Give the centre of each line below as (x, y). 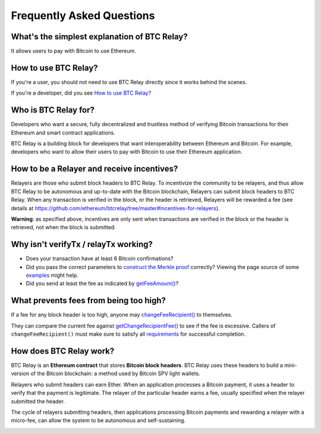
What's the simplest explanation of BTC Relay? (99, 37)
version (20, 374)
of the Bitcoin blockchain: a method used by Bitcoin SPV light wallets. (115, 374)
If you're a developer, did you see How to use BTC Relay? (81, 93)
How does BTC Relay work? (63, 351)
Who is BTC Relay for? (53, 110)
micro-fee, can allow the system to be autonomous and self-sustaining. (98, 420)
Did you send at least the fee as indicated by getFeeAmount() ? (102, 283)
